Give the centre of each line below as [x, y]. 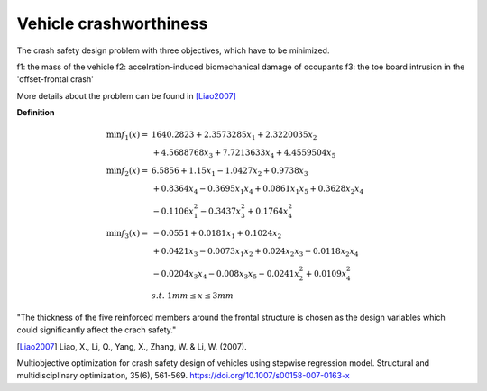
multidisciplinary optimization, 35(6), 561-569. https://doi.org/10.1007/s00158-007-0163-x [184, 376]
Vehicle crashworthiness [112, 23]
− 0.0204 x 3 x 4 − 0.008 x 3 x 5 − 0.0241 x [226, 275]
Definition [36, 113]
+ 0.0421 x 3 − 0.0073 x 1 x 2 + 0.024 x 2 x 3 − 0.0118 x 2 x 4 [256, 252]
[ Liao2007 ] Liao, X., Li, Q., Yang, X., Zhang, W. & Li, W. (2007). [132, 346]
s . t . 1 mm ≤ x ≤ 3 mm [193, 296]
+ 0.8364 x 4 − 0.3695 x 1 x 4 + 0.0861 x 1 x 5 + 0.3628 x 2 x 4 [258, 189]
